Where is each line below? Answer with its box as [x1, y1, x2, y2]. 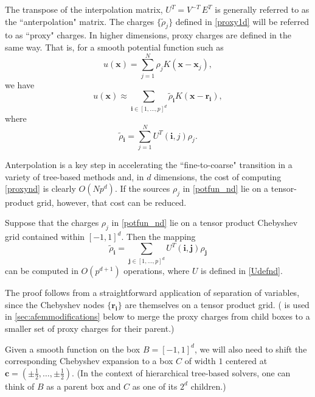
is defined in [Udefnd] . [201, 264, 283, 277]
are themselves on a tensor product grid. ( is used [125, 298, 310, 311]
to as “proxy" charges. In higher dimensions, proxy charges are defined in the [5, 29, 291, 41]
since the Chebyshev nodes [5, 298, 105, 311]
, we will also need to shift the [194, 342, 307, 355]
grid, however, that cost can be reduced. [36, 195, 187, 208]
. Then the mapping [121, 230, 196, 243]
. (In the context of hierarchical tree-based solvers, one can [72, 366, 291, 379]
